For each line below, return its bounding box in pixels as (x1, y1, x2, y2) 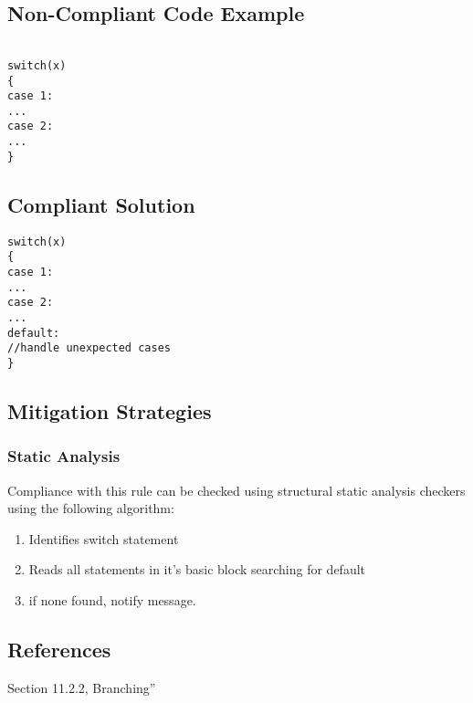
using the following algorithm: (7, 498, 174, 518)
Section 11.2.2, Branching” (7, 677, 156, 697)
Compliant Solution (7, 190, 195, 218)
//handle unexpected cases (7, 341, 171, 355)
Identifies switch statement (28, 529, 179, 548)
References (7, 635, 111, 663)
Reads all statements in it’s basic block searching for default (28, 560, 366, 579)
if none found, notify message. (28, 590, 196, 609)
